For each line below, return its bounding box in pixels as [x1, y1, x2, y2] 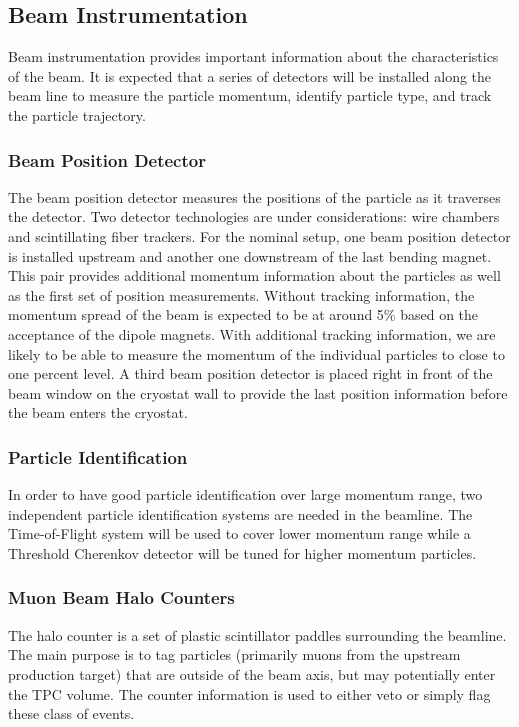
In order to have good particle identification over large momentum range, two [8, 484, 483, 505]
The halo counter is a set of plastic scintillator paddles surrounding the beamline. [8, 624, 507, 645]
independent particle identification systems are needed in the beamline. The [8, 503, 473, 524]
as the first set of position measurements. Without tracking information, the [8, 284, 475, 305]
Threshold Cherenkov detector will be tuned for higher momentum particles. [8, 542, 477, 563]
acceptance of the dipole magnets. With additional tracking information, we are [8, 323, 496, 344]
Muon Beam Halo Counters [8, 585, 235, 610]
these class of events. [8, 703, 135, 724]
